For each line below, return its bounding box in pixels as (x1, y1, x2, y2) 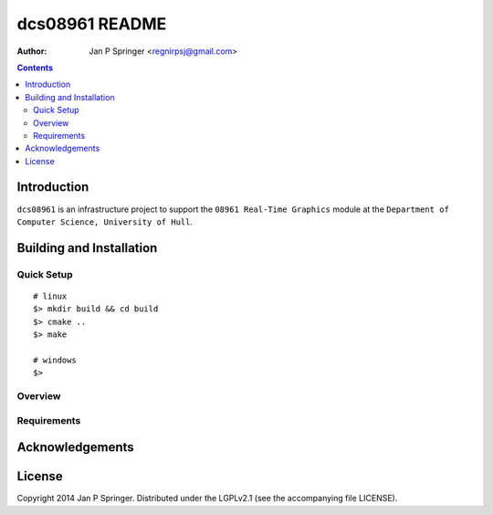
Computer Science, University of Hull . (16, 215, 194, 227)
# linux (33, 290, 68, 301)
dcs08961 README (16, 14, 167, 34)
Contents (16, 62, 54, 73)
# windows (33, 354, 77, 365)
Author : (16, 46, 47, 57)
